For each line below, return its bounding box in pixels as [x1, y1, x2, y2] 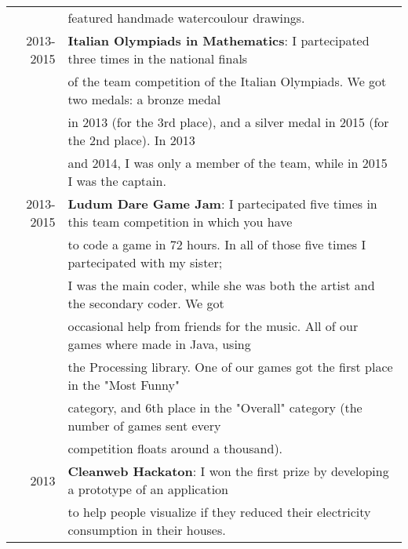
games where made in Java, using [67, 335, 251, 353]
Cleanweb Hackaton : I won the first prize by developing [67, 462, 389, 480]
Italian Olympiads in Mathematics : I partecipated [67, 31, 370, 49]
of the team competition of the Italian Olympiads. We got [67, 72, 387, 90]
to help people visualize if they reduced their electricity [67, 503, 371, 521]
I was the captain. [67, 172, 166, 190]
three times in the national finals [67, 49, 248, 67]
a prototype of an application [67, 480, 228, 498]
